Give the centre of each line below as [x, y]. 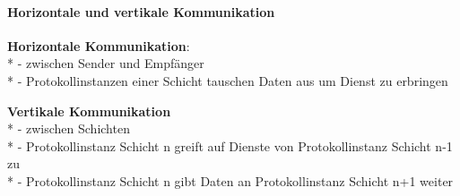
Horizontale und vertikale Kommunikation [141, 11]
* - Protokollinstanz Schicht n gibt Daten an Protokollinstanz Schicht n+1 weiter [230, 180]
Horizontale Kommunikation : [99, 45]
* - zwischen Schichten [69, 128]
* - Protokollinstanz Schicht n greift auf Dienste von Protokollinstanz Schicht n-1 [230, 145]
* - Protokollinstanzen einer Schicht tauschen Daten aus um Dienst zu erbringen [228, 80]
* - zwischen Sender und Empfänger [106, 63]
